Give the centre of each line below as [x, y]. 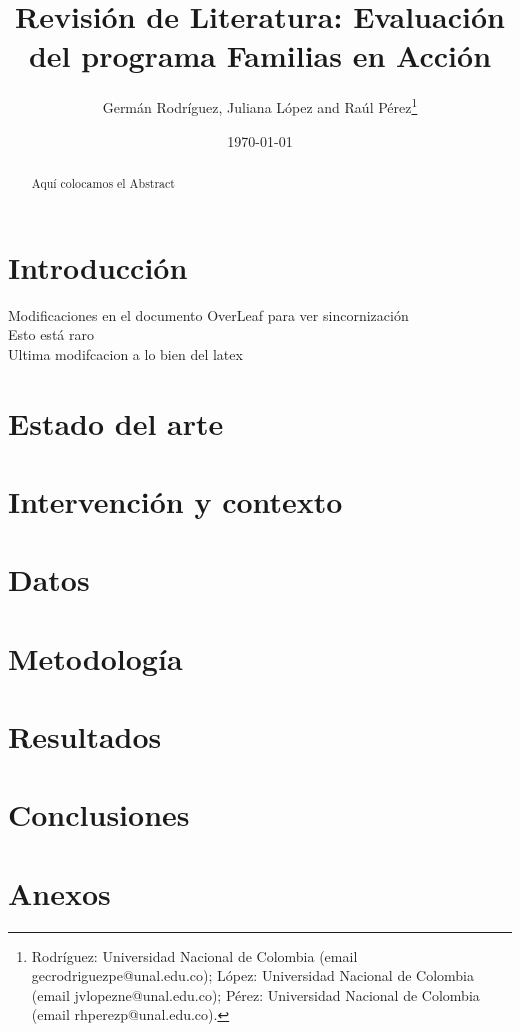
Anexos [59, 892]
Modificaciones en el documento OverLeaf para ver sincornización [208, 314]
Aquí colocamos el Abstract [103, 182]
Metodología [95, 657]
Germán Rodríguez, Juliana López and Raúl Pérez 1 [260, 105]
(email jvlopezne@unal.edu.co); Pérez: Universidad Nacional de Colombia [255, 994]
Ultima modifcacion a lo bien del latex [125, 353]
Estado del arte [116, 422]
